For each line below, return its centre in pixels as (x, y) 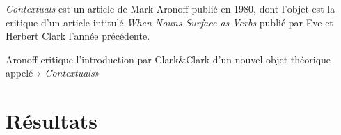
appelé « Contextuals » (53, 73)
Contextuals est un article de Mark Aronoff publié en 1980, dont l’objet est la (170, 8)
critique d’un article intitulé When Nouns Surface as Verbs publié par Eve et (169, 22)
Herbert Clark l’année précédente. (78, 36)
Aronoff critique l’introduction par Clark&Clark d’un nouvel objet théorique (168, 59)
